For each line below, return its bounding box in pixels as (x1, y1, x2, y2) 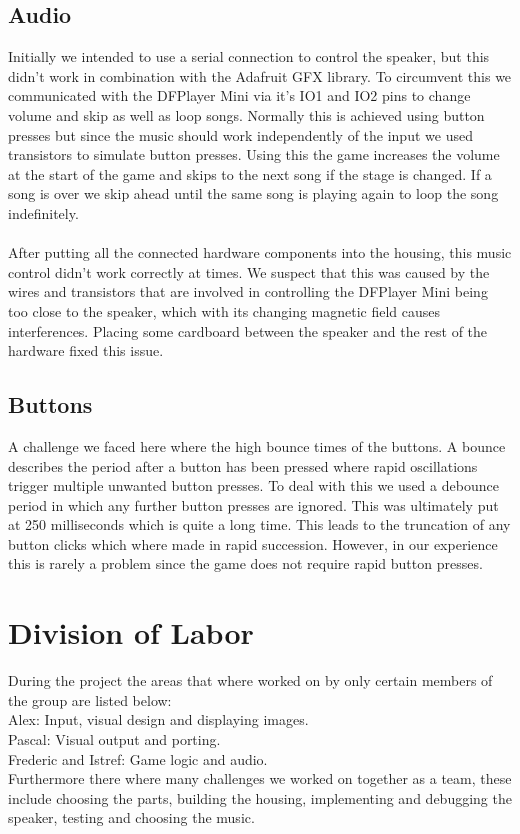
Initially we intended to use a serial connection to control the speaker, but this (8, 46, 490, 67)
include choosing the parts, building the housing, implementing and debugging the (8, 787, 512, 808)
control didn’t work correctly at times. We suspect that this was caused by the (8, 261, 490, 282)
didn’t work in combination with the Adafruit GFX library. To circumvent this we (8, 65, 512, 86)
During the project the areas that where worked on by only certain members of (8, 670, 493, 691)
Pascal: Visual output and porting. (8, 728, 221, 749)
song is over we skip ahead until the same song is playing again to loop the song (8, 183, 499, 204)
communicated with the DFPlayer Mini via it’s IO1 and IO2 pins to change (8, 85, 471, 106)
